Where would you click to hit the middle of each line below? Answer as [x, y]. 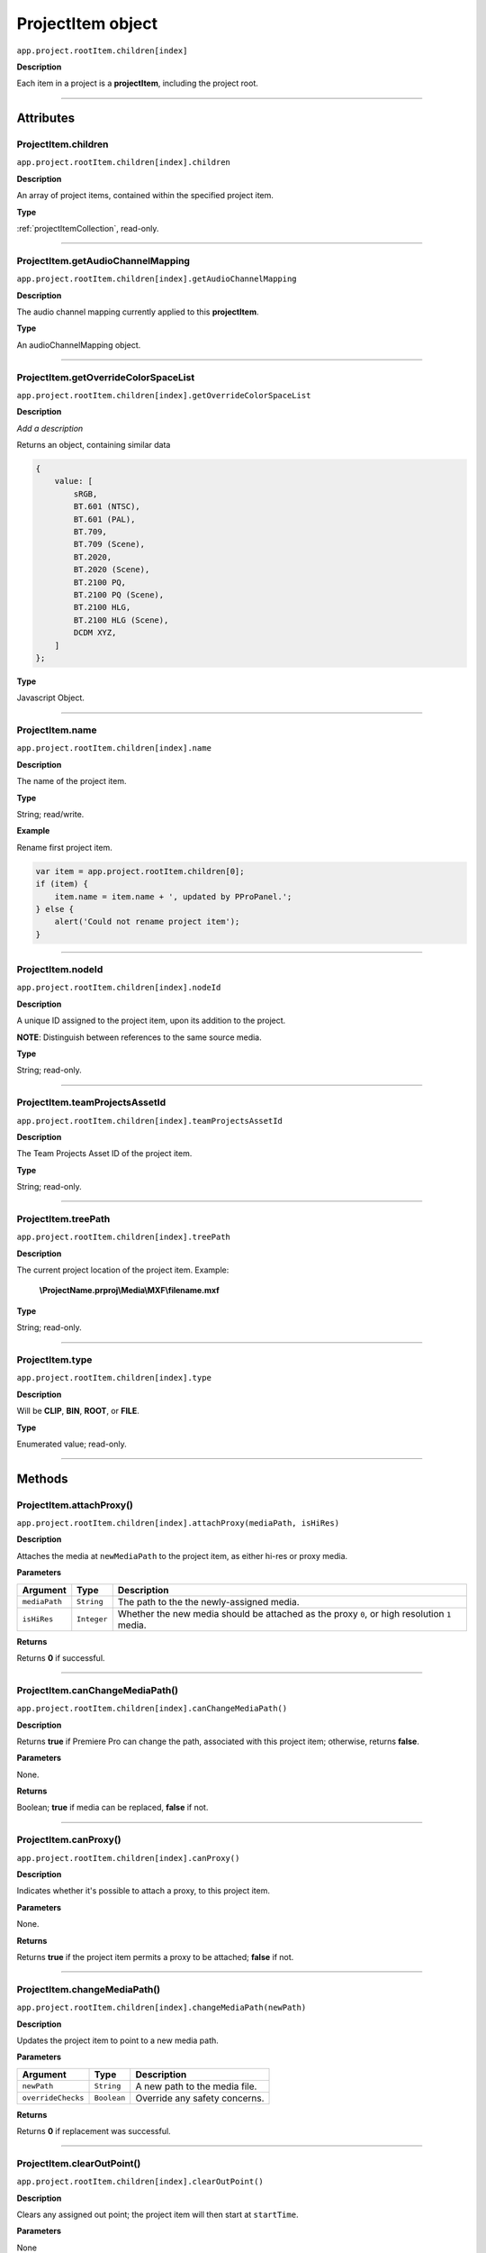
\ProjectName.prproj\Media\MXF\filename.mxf [129, 1291]
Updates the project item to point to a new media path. [118, 2040]
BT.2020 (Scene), [112, 570]
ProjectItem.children [63, 144]
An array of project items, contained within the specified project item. [145, 196]
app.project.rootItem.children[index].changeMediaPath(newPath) [162, 2008]
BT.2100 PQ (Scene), [119, 594]
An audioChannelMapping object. [79, 345]
